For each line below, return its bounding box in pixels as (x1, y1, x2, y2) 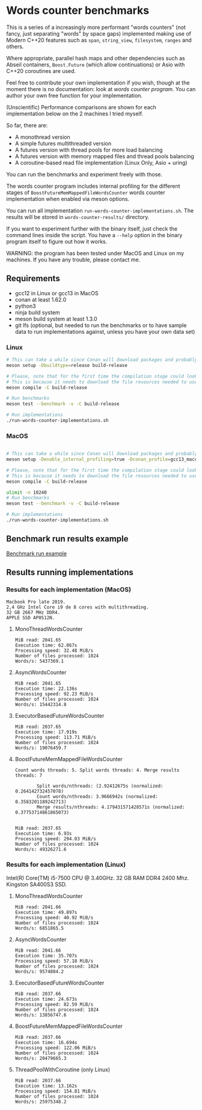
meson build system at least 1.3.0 (14, 315, 97, 322)
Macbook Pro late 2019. (6, 599, 66, 605)
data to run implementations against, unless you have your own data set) (14, 328, 195, 335)
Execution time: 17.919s (14, 729, 78, 735)
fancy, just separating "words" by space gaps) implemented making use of (6, 30, 191, 37)
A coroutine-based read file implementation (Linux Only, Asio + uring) (14, 159, 188, 166)
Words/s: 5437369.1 (14, 659, 64, 665)
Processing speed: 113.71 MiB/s (14, 735, 96, 741)
